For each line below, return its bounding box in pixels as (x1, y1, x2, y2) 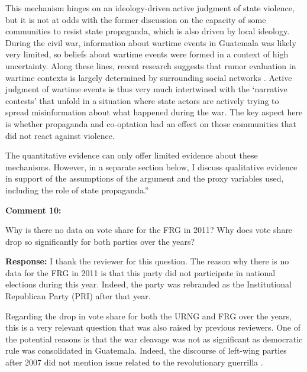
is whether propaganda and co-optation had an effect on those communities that (5, 117, 296, 130)
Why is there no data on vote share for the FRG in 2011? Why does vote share (5, 224, 293, 236)
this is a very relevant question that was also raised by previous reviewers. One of (5, 321, 300, 334)
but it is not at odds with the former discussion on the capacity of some (5, 13, 266, 25)
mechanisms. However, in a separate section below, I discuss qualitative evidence (5, 160, 298, 173)
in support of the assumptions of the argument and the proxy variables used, (5, 172, 284, 185)
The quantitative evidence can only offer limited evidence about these (5, 149, 258, 161)
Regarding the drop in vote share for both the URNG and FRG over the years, (5, 309, 292, 322)
